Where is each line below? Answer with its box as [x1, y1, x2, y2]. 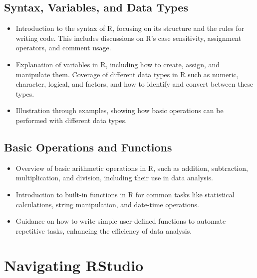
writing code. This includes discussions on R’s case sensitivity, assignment [15, 32, 242, 43]
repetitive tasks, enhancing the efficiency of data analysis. [15, 225, 192, 236]
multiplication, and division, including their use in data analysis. [15, 172, 213, 183]
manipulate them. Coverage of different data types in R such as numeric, [15, 69, 239, 79]
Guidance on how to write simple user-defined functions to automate [15, 216, 226, 226]
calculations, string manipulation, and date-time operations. [15, 199, 199, 209]
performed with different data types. [15, 115, 127, 125]
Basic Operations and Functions [4, 139, 172, 154]
